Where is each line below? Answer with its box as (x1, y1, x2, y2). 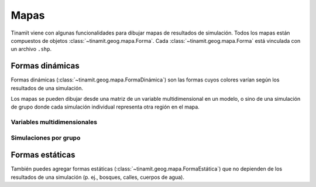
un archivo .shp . (11, 46, 52, 53)
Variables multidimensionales (11, 118, 98, 126)
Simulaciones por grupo (11, 134, 81, 142)
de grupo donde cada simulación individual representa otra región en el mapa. (11, 103, 200, 111)
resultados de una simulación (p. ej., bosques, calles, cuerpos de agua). (11, 174, 184, 181)
